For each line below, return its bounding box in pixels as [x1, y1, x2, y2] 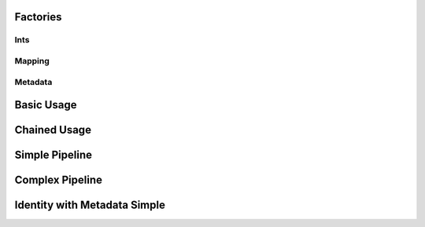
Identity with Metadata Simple [14, 199, 165, 212]
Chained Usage [14, 123, 92, 137]
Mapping [14, 55, 50, 66]
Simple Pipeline [14, 148, 93, 162]
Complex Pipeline [14, 174, 102, 187]
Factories [14, 10, 62, 24]
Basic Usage [14, 98, 77, 112]
